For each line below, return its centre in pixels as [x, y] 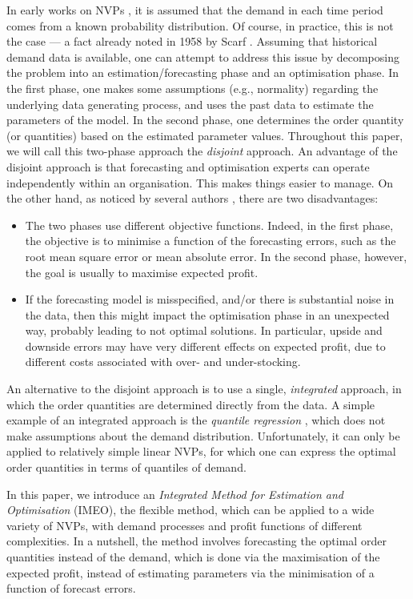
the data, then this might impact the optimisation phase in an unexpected [207, 314]
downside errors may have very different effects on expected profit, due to [205, 346]
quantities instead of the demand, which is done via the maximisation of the [193, 557]
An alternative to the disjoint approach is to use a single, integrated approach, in [204, 389]
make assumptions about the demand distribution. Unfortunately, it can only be [203, 435]
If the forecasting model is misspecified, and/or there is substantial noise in [210, 299]
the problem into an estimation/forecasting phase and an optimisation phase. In [203, 72]
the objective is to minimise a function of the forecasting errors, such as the [211, 241]
